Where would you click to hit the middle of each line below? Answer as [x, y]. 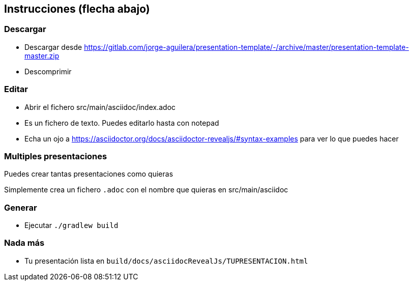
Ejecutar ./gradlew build [71, 225]
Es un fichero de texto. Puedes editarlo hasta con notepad [122, 123]
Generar [21, 207]
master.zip [42, 55]
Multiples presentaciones [56, 156]
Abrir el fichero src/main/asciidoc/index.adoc [100, 107]
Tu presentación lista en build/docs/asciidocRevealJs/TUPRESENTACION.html [166, 261]
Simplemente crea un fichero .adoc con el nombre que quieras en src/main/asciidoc [146, 190]
